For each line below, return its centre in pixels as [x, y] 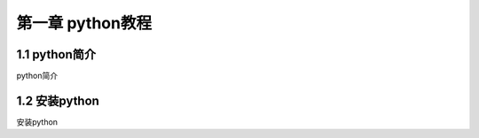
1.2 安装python [58, 100]
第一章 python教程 [84, 23]
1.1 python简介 [56, 54]
